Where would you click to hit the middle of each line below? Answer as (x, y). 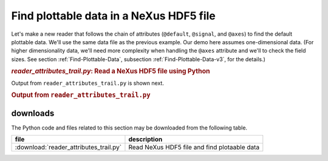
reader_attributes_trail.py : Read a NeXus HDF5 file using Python (111, 71)
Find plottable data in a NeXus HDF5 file (113, 16)
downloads (33, 113)
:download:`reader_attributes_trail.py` (68, 147)
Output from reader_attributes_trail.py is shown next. (87, 83)
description (145, 139)
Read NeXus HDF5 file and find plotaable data (194, 147)
